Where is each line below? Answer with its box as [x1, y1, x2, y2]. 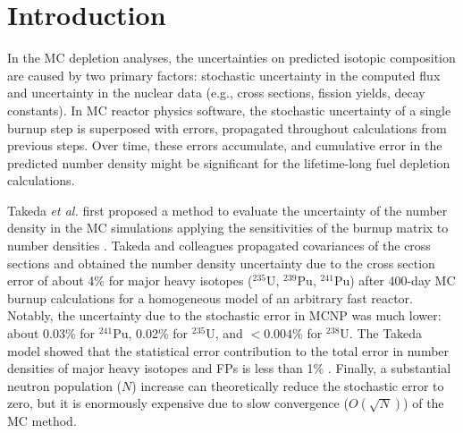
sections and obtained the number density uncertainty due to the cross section [7, 253, 435, 272]
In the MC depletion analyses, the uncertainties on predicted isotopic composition [7, 48, 456, 67]
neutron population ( [7, 376, 122, 395]
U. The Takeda [340, 324, 423, 343]
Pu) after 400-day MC [333, 271, 456, 290]
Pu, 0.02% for [113, 324, 189, 343]
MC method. [7, 412, 77, 430]
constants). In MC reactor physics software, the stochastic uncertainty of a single [7, 100, 451, 119]
